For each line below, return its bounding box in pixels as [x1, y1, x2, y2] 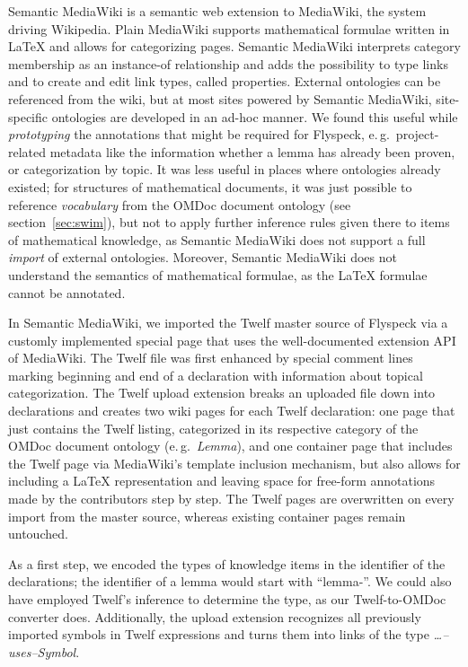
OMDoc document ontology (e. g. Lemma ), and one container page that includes [8, 436, 453, 455]
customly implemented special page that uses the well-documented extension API [8, 330, 456, 349]
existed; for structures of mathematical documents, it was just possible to [8, 177, 412, 196]
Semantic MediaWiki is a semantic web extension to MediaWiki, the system [8, 2, 427, 20]
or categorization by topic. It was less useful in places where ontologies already [8, 160, 441, 179]
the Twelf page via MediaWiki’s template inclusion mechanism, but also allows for [8, 453, 461, 472]
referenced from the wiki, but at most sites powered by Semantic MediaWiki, [8, 89, 432, 108]
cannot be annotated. [8, 283, 126, 302]
